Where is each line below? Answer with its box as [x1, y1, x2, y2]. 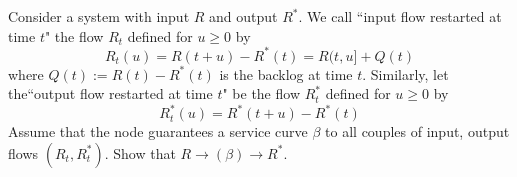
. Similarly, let [362, 63, 449, 84]
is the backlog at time [219, 63, 353, 84]
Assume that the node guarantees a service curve [8, 121, 308, 142]
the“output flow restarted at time [8, 83, 213, 104]
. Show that [104, 142, 176, 163]
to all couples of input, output [325, 121, 510, 142]
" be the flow [222, 83, 300, 104]
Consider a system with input [8, 6, 190, 26]
